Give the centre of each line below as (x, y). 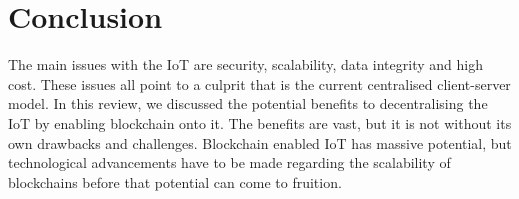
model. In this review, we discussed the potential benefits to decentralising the (248, 103)
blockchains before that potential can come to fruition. (175, 181)
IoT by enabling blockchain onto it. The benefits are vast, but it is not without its (260, 122)
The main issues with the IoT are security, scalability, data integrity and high (245, 64)
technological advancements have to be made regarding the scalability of (229, 162)
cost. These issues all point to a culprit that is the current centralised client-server (259, 83)
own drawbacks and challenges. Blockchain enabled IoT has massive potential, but (260, 142)
